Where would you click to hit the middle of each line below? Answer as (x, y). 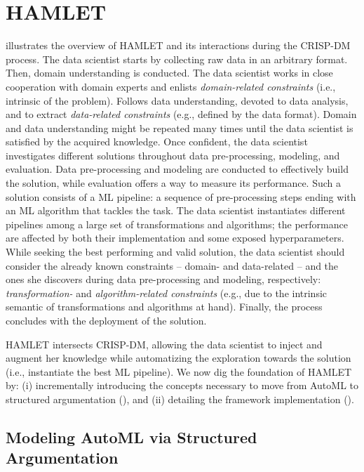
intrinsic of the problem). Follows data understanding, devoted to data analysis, (177, 100)
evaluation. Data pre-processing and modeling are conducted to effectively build (177, 169)
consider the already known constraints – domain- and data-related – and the (172, 265)
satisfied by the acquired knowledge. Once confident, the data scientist (157, 142)
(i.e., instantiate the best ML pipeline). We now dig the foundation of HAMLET (179, 371)
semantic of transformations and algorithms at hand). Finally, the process (164, 307)
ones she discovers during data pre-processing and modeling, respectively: (163, 279)
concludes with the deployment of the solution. (106, 320)
